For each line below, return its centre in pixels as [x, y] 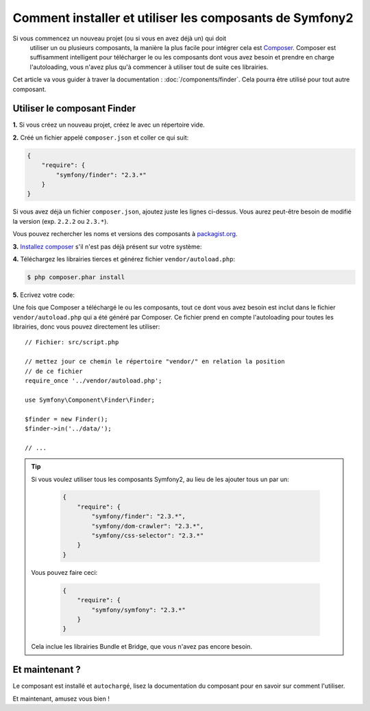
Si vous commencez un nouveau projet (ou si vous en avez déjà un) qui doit [120, 38]
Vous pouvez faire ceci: [64, 572]
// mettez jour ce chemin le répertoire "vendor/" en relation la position [155, 362]
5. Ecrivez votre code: [44, 295]
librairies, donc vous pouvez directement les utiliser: [86, 327]
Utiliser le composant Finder [74, 108]
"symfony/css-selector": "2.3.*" [148, 536]
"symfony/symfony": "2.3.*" [139, 610]
